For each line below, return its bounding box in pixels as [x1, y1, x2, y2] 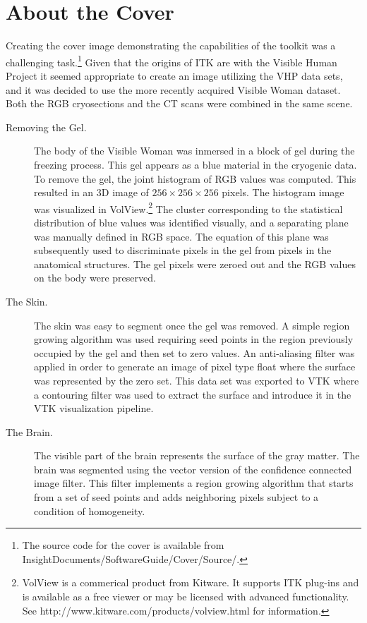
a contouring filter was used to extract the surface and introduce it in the [34, 387, 351, 401]
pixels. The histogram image [222, 185, 344, 200]
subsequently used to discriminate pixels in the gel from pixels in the [34, 243, 332, 258]
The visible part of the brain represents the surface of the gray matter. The [34, 448, 360, 463]
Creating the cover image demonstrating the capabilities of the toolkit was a [6, 38, 336, 53]
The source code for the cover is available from [22, 538, 224, 552]
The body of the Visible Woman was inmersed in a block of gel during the [34, 143, 355, 158]
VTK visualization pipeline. [34, 401, 154, 416]
